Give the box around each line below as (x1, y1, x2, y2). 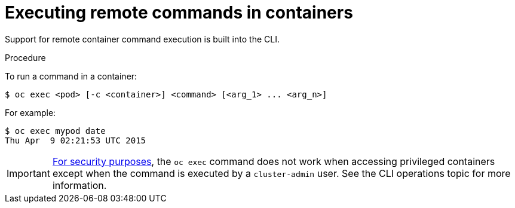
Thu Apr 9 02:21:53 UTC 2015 (5, 135, 146, 145)
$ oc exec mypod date (5, 126, 106, 136)
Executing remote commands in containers (5, 2, 353, 23)
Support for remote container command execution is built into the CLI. (5, 33, 280, 44)
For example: (5, 107, 56, 118)
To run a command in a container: (5, 71, 137, 81)
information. (52, 179, 107, 191)
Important (7, 167, 50, 179)
